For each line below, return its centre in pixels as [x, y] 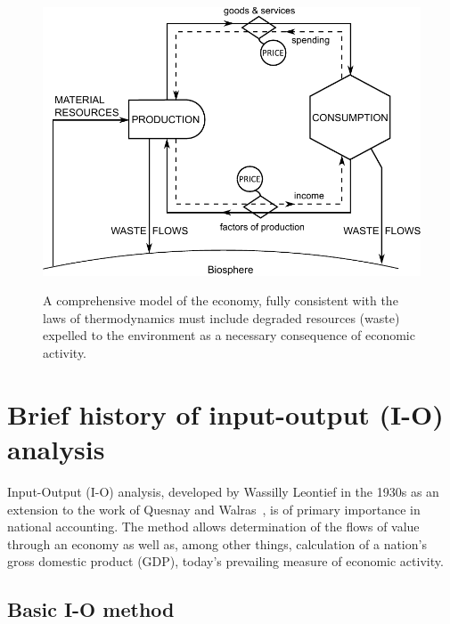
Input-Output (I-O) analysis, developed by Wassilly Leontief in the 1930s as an [223, 491]
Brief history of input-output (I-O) [225, 413]
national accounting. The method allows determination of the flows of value [213, 527]
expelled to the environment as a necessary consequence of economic [229, 335]
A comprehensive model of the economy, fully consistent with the [221, 300]
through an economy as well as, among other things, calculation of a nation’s [217, 543]
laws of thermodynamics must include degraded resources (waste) [221, 317]
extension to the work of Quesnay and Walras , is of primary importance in [214, 509]
